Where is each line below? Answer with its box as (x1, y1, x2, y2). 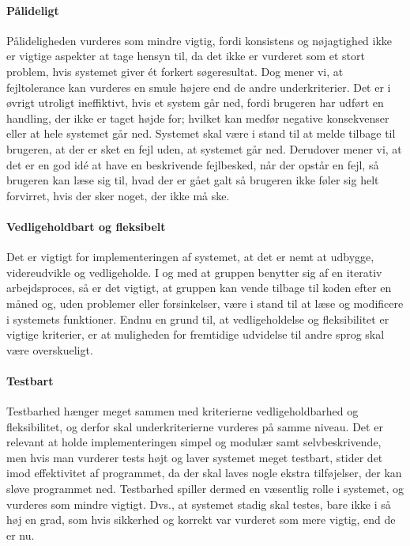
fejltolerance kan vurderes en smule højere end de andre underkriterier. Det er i (6, 78, 391, 95)
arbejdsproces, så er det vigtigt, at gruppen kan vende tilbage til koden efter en (6, 279, 392, 296)
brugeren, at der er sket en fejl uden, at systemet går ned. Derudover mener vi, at (6, 140, 402, 157)
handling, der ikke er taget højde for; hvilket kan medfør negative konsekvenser (6, 109, 389, 126)
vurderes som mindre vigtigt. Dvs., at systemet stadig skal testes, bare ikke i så (6, 495, 391, 512)
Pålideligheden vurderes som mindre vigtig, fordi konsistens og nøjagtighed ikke (6, 32, 393, 48)
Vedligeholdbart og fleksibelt (6, 218, 166, 234)
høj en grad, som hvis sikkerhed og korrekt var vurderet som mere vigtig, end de (6, 511, 396, 528)
